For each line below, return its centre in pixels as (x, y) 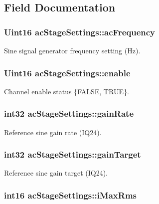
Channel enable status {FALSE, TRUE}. (67, 91)
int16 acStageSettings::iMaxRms (71, 195)
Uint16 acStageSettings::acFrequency (80, 32)
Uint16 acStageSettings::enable (67, 73)
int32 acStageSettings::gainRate (69, 113)
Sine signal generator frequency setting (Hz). (72, 50)
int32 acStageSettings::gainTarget (73, 154)
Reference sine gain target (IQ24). (56, 173)
